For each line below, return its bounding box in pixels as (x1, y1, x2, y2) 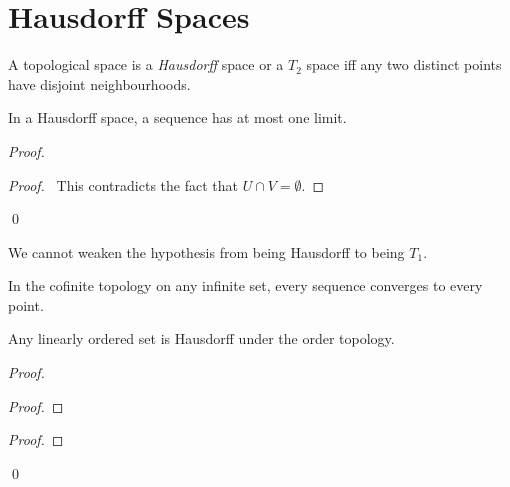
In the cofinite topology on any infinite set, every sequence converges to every (8, 275, 483, 296)
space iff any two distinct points (306, 54, 502, 75)
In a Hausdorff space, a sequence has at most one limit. (8, 107, 347, 128)
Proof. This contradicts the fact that (8, 174, 238, 195)
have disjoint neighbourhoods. (8, 73, 191, 94)
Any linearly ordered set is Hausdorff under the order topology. (8, 328, 395, 349)
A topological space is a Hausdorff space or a (8, 54, 284, 75)
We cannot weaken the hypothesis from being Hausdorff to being (8, 241, 405, 262)
